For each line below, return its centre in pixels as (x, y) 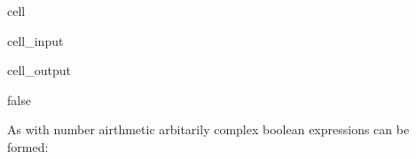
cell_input (35, 40)
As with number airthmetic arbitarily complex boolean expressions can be (208, 129)
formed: (28, 146)
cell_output (39, 70)
